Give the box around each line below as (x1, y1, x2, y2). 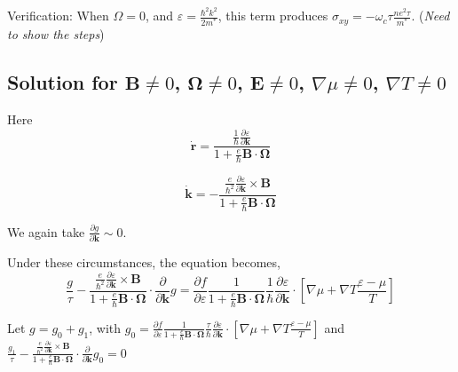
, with (89, 318, 122, 336)
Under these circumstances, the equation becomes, (7, 252, 280, 271)
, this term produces (217, 6, 328, 25)
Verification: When (7, 6, 109, 25)
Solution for (7, 68, 118, 96)
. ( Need (411, 6, 450, 25)
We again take (7, 222, 85, 241)
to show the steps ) (7, 25, 105, 44)
